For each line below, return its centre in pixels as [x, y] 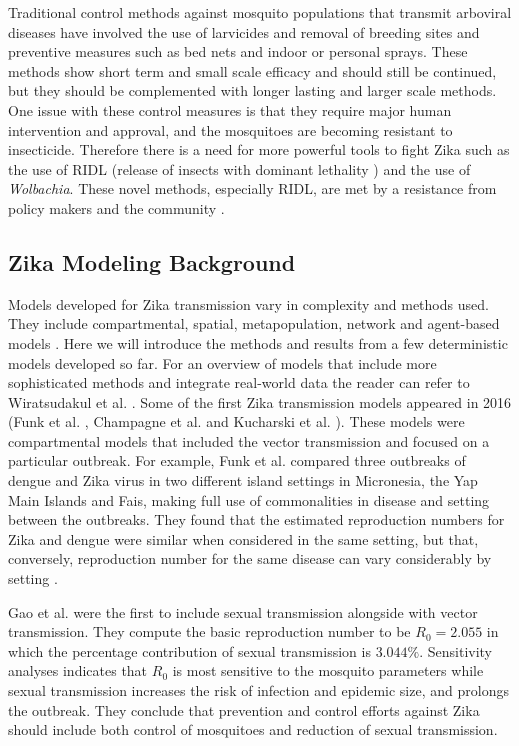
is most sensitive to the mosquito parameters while [328, 670]
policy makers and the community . [116, 207]
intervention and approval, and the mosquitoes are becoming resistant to [230, 129]
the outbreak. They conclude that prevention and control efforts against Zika [244, 709]
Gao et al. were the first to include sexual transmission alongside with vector [243, 611]
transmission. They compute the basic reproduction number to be [209, 631]
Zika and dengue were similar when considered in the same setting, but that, [243, 538]
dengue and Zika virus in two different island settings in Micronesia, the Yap [243, 480]
